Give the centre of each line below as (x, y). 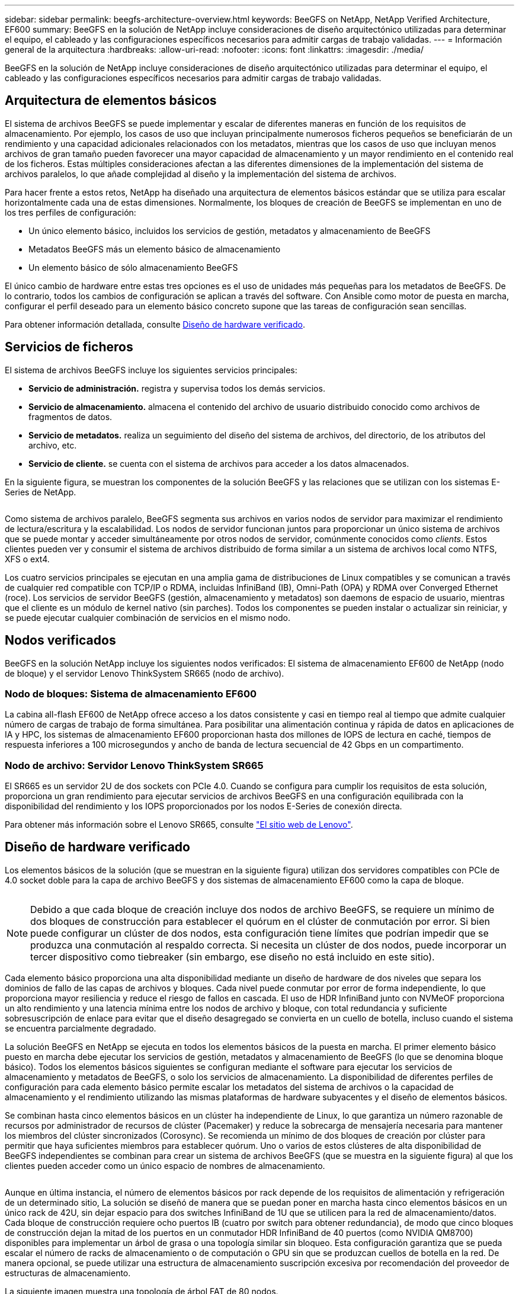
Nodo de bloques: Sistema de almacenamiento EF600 (131, 694)
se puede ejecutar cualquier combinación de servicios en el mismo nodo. (148, 617)
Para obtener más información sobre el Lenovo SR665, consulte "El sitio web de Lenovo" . (179, 825)
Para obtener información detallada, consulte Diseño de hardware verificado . (155, 324)
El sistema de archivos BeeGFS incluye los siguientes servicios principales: (151, 370)
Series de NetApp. (41, 492)
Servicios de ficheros (69, 347)
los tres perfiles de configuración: (71, 212)
